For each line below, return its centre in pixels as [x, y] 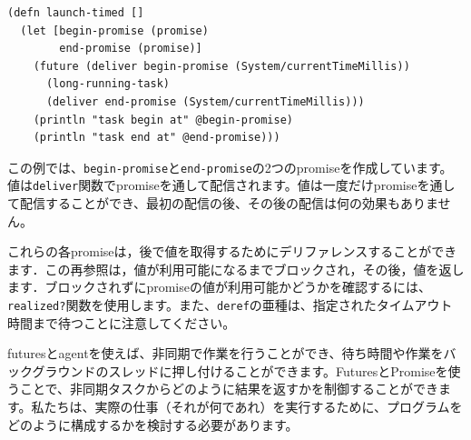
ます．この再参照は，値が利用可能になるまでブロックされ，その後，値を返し [236, 269]
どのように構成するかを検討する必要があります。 [153, 424]
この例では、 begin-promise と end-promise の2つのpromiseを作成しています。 [230, 167]
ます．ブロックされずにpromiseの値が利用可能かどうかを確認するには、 [219, 287]
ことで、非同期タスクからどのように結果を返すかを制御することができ [229, 389]
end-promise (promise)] [131, 49]
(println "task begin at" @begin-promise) [163, 120]
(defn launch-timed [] [76, 13]
